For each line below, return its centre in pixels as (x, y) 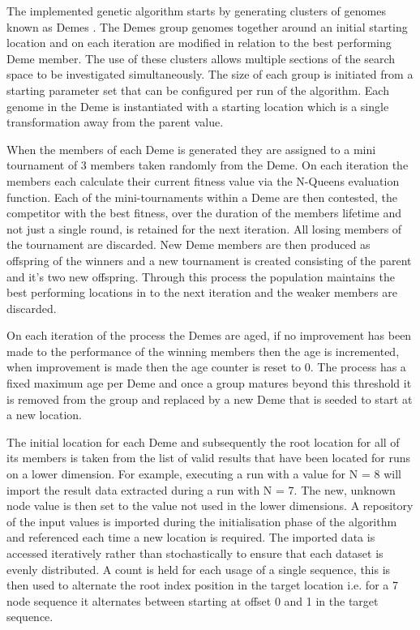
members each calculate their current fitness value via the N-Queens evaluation (203, 180)
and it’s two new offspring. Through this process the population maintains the (201, 276)
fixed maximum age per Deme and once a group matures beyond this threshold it (209, 383)
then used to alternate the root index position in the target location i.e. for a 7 (202, 585)
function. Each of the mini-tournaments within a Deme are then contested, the (202, 197)
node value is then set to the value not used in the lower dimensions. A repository (210, 506)
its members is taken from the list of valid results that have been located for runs (209, 458)
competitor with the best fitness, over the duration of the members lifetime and (204, 213)
